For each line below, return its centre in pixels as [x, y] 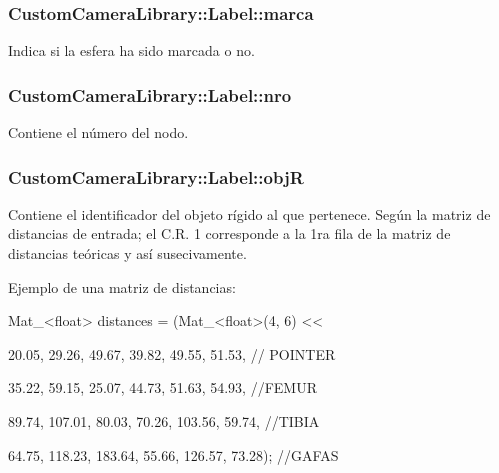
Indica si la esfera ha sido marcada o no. [131, 50]
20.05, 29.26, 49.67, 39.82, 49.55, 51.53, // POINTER [172, 353]
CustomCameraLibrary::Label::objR [156, 176]
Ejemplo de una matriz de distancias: [122, 286]
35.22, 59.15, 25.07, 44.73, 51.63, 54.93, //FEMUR [162, 387]
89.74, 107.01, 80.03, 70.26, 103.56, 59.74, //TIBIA [164, 421]
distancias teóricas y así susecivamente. [127, 253]
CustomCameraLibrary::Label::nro [150, 94]
